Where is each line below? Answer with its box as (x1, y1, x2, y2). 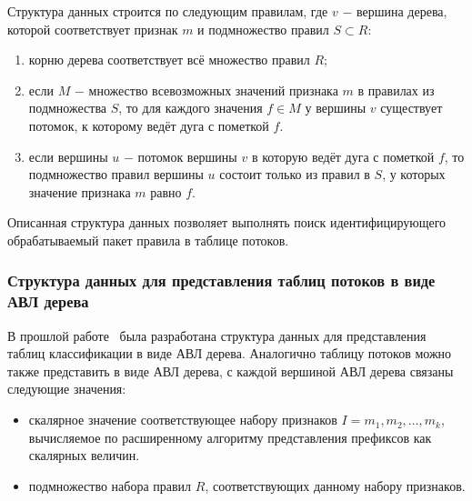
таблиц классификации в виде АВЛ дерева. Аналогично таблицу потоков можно (7, 344, 452, 363)
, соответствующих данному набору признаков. (205, 476, 466, 495)
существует (380, 98, 443, 117)
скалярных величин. (28, 446, 140, 465)
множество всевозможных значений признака (88, 80, 338, 99)
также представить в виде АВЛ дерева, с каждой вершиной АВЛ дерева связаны (7, 361, 454, 380)
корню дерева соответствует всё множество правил (28, 50, 310, 69)
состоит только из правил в (219, 165, 370, 184)
